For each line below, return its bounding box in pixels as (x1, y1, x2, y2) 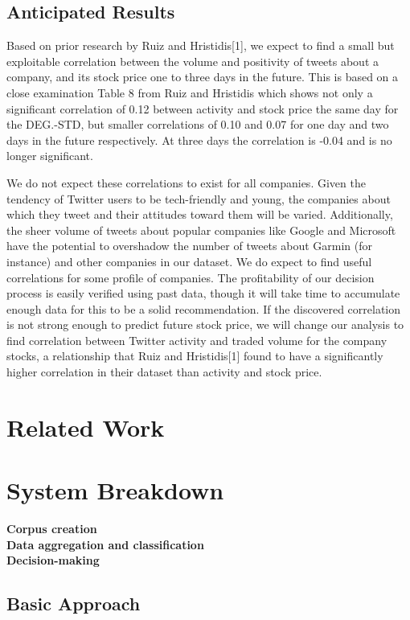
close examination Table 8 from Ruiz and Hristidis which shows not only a (6, 84, 373, 101)
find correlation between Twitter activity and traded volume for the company (6, 331, 387, 348)
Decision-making (6, 552, 100, 569)
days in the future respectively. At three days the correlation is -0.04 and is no (6, 131, 392, 148)
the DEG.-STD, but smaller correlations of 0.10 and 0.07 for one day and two (6, 116, 389, 133)
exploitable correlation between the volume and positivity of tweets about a (6, 52, 379, 69)
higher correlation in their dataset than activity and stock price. (6, 363, 322, 380)
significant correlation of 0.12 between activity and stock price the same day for (6, 100, 399, 117)
